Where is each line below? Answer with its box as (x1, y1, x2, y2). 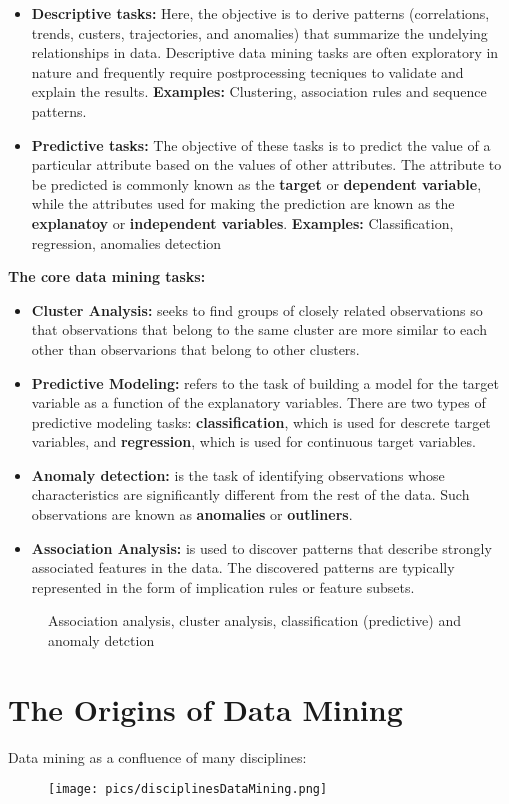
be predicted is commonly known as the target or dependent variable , (31, 173, 482, 194)
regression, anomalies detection (31, 232, 222, 253)
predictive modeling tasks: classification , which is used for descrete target (31, 411, 491, 432)
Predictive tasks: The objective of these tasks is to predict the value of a (31, 134, 491, 155)
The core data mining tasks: (8, 266, 206, 287)
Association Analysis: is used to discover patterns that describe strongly (31, 537, 492, 558)
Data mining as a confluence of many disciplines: (8, 746, 307, 767)
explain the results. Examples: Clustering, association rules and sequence (31, 81, 487, 102)
